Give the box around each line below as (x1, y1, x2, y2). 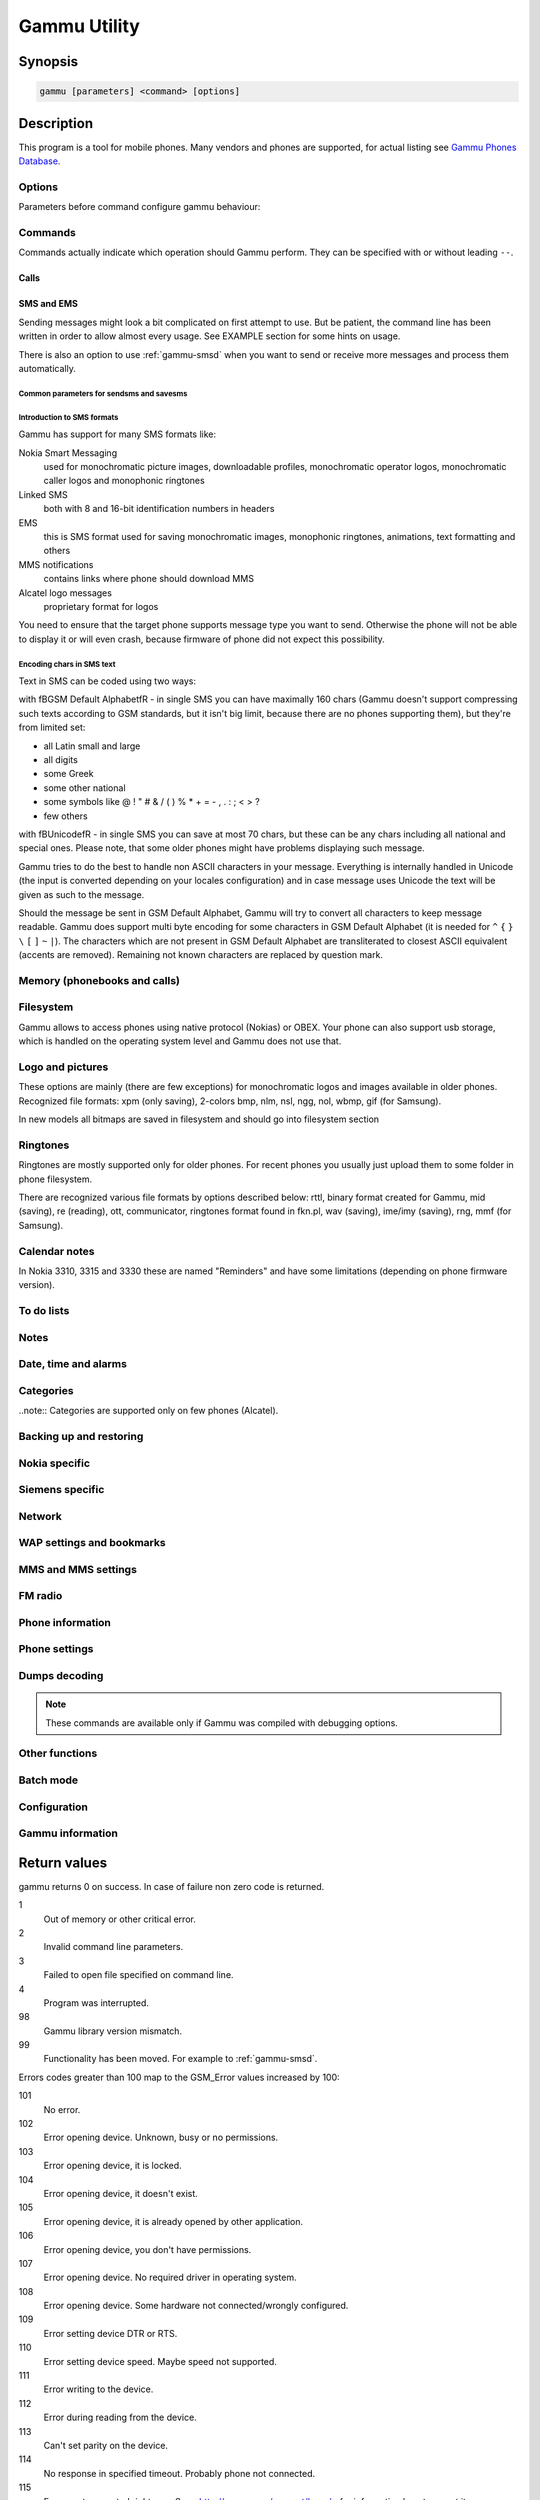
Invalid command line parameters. (43, 1941, 184, 1953)
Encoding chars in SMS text (18, 659, 116, 669)
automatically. (18, 362, 77, 374)
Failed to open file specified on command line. (43, 1969, 234, 1981)
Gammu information (18, 1826, 119, 1840)
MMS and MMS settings (18, 1562, 137, 1576)
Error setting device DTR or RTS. (43, 2327, 178, 2339)
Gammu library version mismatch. (43, 2025, 183, 2037)
